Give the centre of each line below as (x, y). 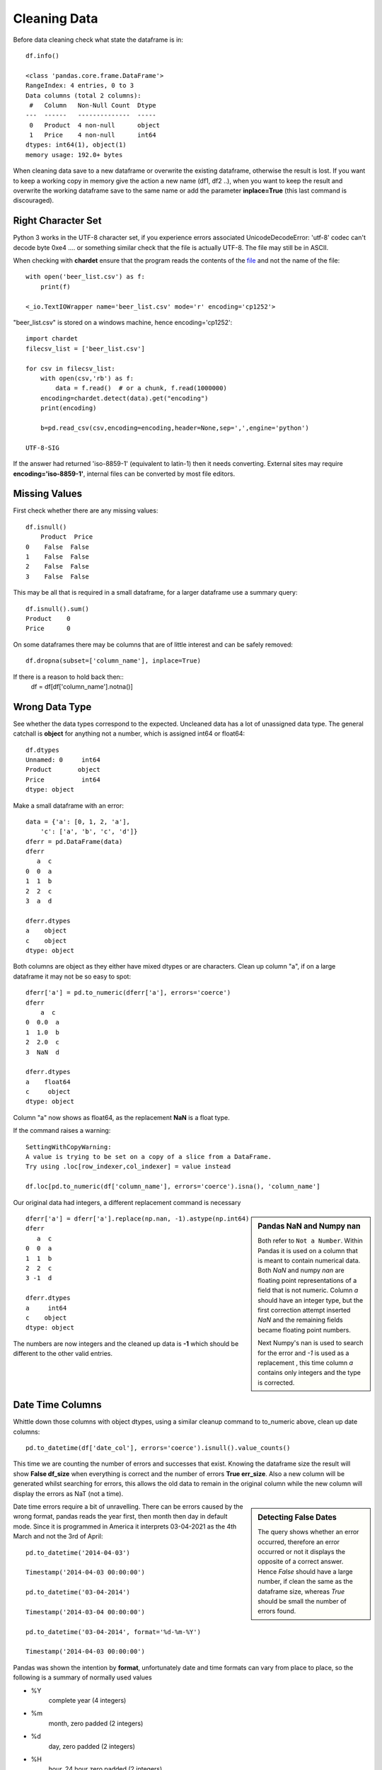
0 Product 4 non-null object (95, 125)
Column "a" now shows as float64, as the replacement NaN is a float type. (121, 1117)
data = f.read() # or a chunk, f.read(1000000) (141, 388)
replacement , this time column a (306, 1362)
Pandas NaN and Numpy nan (309, 1226)
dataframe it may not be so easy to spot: (72, 976)
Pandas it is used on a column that (308, 1250)
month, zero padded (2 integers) (96, 1723)
